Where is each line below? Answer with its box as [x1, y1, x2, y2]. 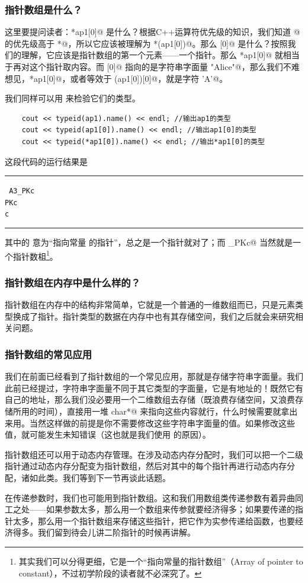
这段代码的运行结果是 [5, 155, 88, 167]
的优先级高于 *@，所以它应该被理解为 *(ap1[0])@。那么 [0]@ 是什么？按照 [5, 37, 288, 49]
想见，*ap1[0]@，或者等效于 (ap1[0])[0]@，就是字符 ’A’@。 [5, 72, 228, 84]
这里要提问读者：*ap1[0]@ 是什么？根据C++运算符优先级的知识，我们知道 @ [5, 26, 300, 38]
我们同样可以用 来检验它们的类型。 [5, 92, 140, 104]
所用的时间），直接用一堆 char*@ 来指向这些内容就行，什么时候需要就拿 [12, 404, 290, 417]
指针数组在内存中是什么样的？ [5, 275, 141, 289]
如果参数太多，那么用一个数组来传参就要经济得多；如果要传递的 [46, 503, 295, 515]
